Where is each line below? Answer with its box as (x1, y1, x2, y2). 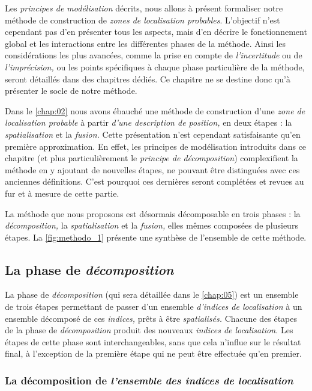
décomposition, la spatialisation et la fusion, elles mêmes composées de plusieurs (5, 219, 298, 232)
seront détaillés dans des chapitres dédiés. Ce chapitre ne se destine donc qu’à (5, 72, 290, 85)
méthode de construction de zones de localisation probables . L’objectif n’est (5, 13, 280, 26)
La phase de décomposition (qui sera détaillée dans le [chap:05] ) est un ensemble (5, 288, 299, 301)
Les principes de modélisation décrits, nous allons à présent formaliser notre (5, 2, 283, 14)
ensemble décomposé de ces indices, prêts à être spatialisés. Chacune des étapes (5, 312, 298, 324)
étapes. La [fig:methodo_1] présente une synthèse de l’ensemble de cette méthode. (5, 230, 307, 243)
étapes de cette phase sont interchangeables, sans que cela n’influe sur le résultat (5, 335, 301, 348)
